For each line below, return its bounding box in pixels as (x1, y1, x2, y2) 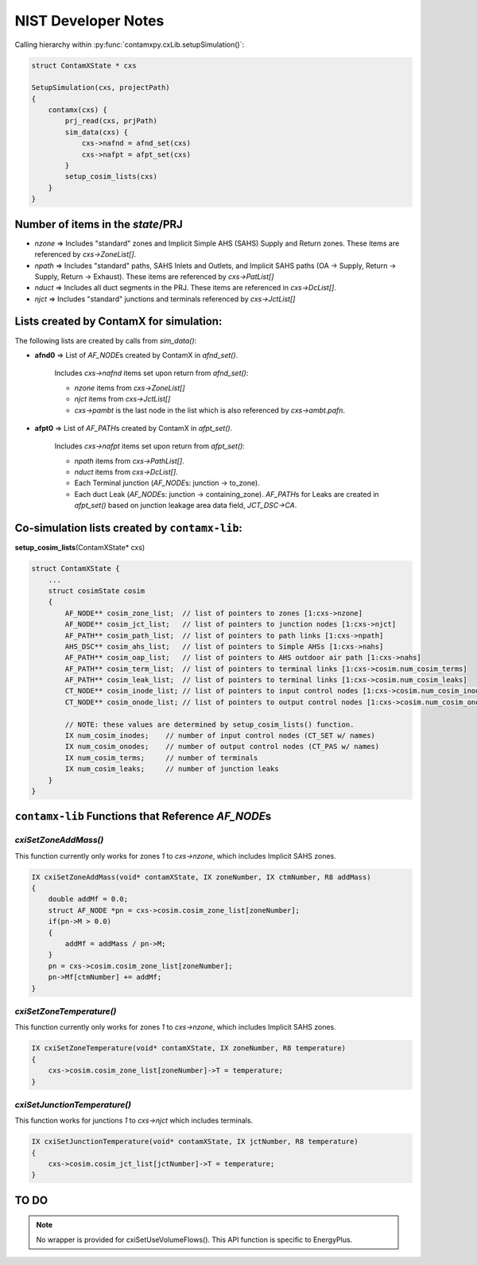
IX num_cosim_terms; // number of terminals (64, 753, 258, 762)
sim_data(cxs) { (64, 127, 129, 137)
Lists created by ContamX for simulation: (14, 315, 223, 328)
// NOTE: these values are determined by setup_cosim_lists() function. (64, 720, 355, 729)
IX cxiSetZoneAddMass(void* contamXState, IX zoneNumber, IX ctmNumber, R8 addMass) (31, 872, 371, 882)
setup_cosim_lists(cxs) (64, 172, 158, 181)
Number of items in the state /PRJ (14, 217, 183, 231)
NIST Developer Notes (14, 12, 165, 29)
